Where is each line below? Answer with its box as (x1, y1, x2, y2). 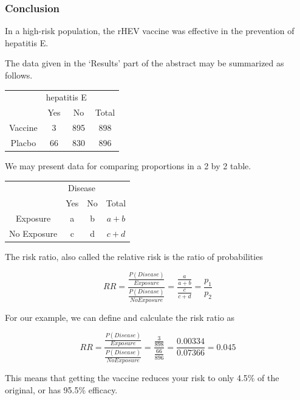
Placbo (10, 136, 36, 149)
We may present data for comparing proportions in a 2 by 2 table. (5, 159, 251, 172)
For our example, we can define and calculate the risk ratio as (5, 311, 235, 323)
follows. (5, 69, 33, 81)
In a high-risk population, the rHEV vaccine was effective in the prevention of (5, 24, 295, 37)
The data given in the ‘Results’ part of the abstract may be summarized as (5, 57, 284, 69)
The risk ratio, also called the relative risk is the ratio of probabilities (5, 250, 263, 262)
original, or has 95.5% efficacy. (5, 384, 118, 396)
